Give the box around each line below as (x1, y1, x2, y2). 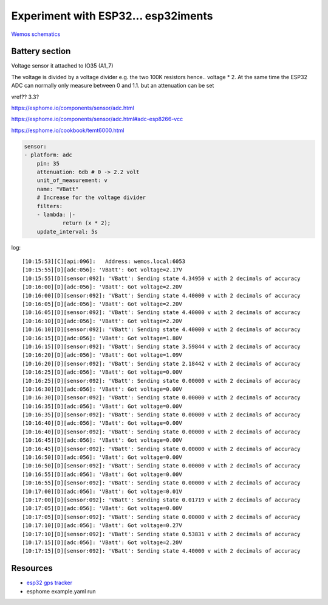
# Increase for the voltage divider (36, 194, 146, 201)
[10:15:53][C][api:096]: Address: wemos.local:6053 (22, 258, 185, 265)
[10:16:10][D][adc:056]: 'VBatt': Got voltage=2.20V (22, 317, 182, 324)
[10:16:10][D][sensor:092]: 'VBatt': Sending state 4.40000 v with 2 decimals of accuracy (22, 326, 301, 333)
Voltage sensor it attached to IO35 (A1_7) (11, 62, 114, 69)
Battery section (11, 46, 71, 57)
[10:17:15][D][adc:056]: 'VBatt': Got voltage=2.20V (22, 539, 182, 546)
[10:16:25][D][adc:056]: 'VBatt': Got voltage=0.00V (22, 369, 182, 376)
